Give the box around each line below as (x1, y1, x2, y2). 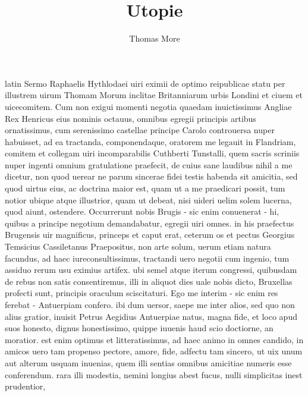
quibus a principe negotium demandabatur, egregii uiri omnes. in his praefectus (5, 216, 294, 229)
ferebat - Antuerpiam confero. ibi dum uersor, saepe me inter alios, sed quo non (5, 298, 295, 310)
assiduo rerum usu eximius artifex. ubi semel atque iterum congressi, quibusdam (5, 263, 297, 276)
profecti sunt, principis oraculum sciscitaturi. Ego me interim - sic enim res (5, 287, 278, 299)
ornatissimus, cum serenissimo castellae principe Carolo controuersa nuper (5, 124, 275, 136)
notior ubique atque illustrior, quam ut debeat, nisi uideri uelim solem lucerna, (5, 193, 292, 206)
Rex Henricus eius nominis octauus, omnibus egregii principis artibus (5, 112, 256, 124)
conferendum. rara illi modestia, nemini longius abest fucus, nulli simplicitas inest (5, 368, 303, 381)
